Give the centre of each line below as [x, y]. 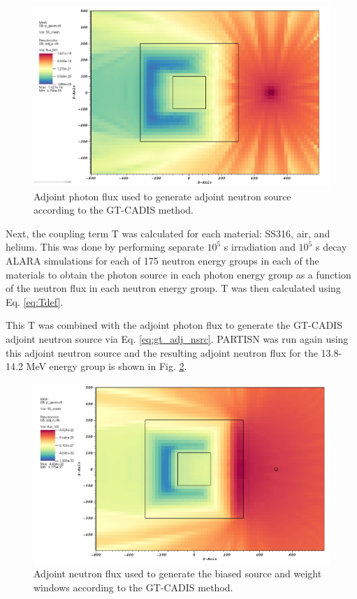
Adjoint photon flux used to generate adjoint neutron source [162, 196]
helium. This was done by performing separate [105, 247]
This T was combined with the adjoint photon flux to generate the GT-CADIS [174, 325]
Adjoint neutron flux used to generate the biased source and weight [178, 574]
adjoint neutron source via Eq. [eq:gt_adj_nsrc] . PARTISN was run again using [177, 338]
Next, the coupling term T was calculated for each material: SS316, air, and [168, 233]
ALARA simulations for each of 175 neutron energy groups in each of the [162, 260]
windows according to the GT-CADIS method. [133, 587]
